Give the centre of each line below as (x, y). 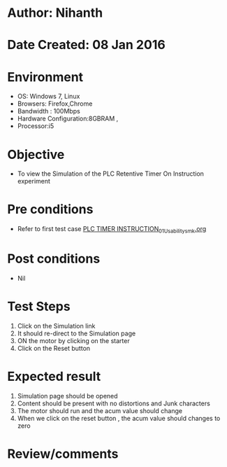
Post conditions (54, 259)
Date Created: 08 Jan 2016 (86, 45)
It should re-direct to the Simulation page (76, 333)
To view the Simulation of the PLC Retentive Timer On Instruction (111, 174)
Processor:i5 (36, 126)
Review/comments (63, 454)
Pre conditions (50, 210)
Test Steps (39, 307)
